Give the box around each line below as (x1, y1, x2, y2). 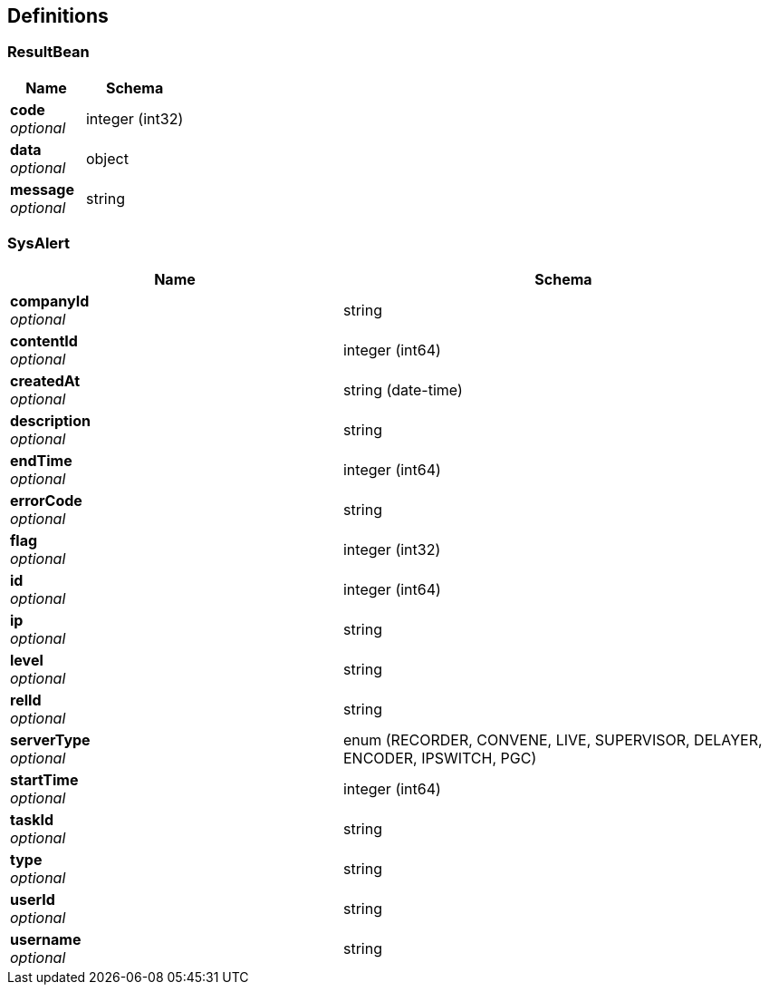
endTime (10, 451, 72, 470)
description (10, 411, 91, 430)
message (10, 180, 74, 199)
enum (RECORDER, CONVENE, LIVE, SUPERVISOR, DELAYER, (342, 730, 763, 749)
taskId (10, 810, 54, 829)
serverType (10, 730, 91, 749)
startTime (10, 770, 79, 789)
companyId (10, 291, 90, 310)
